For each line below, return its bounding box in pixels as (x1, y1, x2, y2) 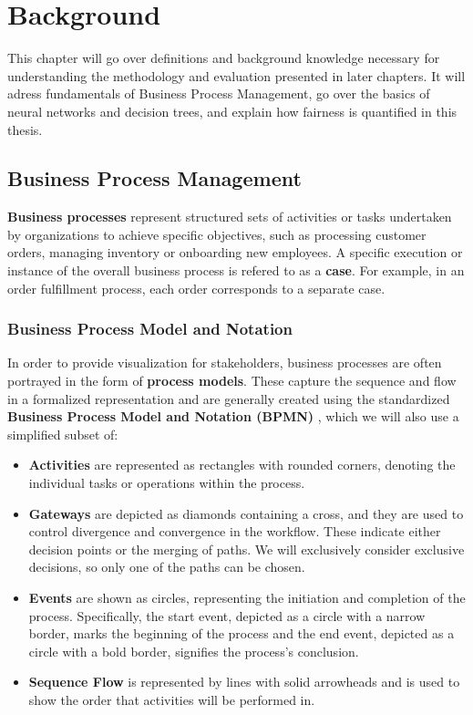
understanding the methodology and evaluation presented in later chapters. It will (7, 66, 466, 85)
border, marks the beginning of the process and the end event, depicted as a (28, 624, 455, 643)
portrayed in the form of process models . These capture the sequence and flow (7, 371, 457, 390)
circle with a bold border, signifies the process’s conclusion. (28, 641, 359, 660)
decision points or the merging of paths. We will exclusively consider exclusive (28, 539, 465, 558)
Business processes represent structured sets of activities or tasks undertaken (7, 207, 452, 226)
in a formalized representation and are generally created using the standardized (7, 389, 450, 408)
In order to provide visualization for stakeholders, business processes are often (7, 353, 442, 372)
